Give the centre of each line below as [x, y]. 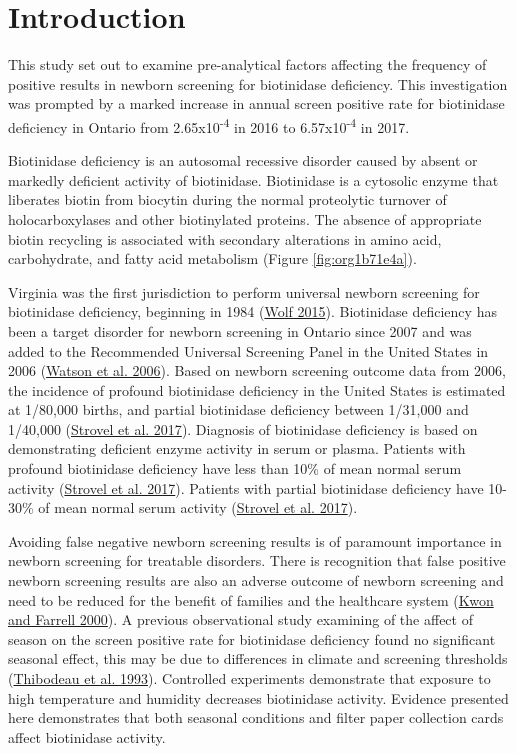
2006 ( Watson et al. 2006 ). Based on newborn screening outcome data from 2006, [257, 370]
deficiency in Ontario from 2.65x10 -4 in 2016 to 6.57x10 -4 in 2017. [209, 125]
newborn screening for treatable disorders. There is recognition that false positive [257, 560]
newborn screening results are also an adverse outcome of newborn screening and [256, 580]
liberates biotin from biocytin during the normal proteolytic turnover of [227, 199]
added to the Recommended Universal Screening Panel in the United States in [248, 350]
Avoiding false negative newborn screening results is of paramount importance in [255, 540]
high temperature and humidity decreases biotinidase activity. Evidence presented [258, 697]
